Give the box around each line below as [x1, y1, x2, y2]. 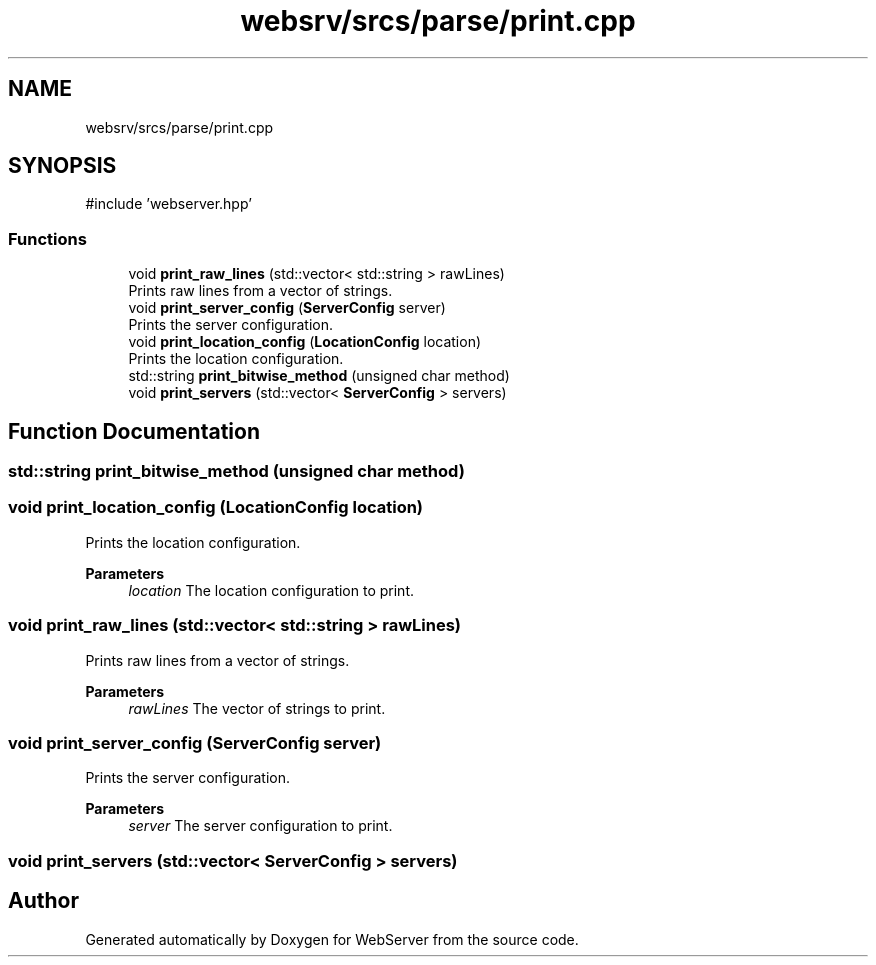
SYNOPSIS [8, 153, 117, 179]
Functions [8, 228, 87, 249]
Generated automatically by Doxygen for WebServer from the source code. [85, 930, 579, 948]
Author [8, 888, 79, 914]
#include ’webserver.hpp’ [85, 195, 252, 213]
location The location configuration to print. [128, 581, 414, 599]
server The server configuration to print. [128, 817, 393, 835]
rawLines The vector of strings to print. [128, 699, 386, 717]
